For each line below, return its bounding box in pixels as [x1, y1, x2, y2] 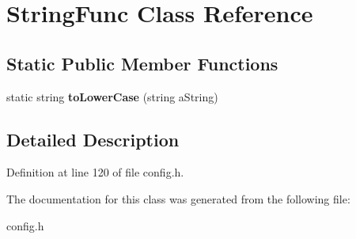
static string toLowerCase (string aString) [6, 88, 218, 104]
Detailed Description [6, 127, 180, 151]
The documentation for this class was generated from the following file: [6, 190, 350, 207]
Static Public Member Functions [6, 51, 278, 75]
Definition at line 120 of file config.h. [6, 164, 184, 180]
